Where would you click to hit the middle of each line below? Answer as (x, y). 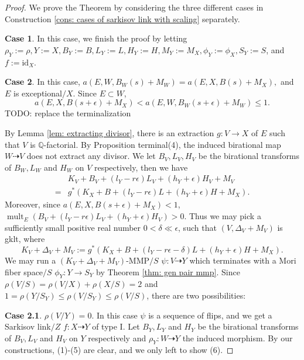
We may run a (30, 260)
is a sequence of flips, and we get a (210, 315)
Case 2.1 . (23, 315)
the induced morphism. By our (238, 337)
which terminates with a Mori (243, 260)
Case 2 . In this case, (42, 82)
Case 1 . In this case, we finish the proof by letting (96, 38)
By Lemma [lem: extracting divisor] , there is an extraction (110, 132)
